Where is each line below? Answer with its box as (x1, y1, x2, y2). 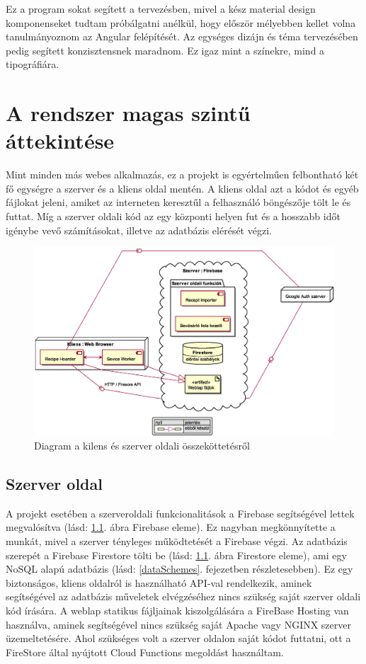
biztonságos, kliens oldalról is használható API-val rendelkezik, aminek (6, 575, 312, 590)
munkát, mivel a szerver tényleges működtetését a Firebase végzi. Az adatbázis (6, 534, 348, 549)
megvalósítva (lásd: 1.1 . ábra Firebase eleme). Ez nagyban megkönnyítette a (6, 520, 336, 534)
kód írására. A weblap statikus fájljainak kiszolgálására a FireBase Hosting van (6, 603, 349, 618)
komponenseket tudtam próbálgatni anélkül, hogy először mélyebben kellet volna (6, 15, 356, 30)
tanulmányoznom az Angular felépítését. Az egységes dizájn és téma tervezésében (6, 29, 358, 44)
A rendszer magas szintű (6, 98, 251, 127)
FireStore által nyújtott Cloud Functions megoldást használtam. (6, 644, 284, 659)
